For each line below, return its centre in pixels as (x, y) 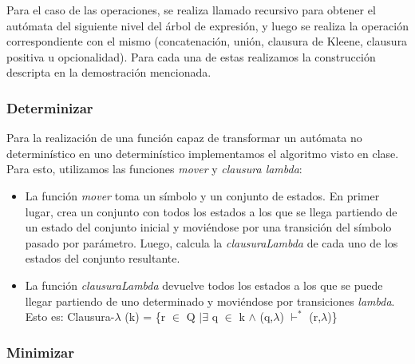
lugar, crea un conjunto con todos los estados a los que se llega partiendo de (211, 211)
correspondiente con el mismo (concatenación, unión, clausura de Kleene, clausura (207, 41)
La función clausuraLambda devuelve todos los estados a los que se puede (204, 285)
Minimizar (40, 352)
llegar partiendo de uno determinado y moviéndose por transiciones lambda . (210, 301)
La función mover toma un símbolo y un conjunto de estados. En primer (202, 195)
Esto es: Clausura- (70, 317)
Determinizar (50, 107)
